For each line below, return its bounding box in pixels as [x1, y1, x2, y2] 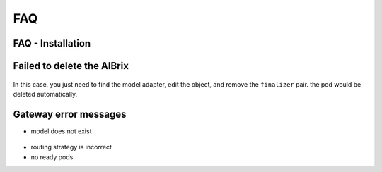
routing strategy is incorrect [30, 143, 112, 152]
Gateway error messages [13, 108, 127, 120]
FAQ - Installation [13, 37, 91, 49]
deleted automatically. [13, 90, 78, 98]
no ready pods [30, 152, 74, 161]
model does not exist [30, 127, 92, 135]
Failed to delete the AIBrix [13, 60, 129, 72]
